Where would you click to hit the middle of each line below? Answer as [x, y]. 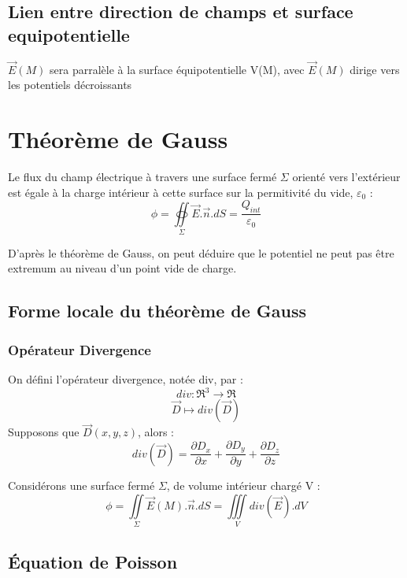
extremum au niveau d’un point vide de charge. [122, 268]
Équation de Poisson [93, 561]
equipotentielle [69, 34]
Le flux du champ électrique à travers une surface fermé [142, 177]
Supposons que [44, 432]
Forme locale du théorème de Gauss [157, 311]
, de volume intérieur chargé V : [243, 485]
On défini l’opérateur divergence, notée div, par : [126, 379]
